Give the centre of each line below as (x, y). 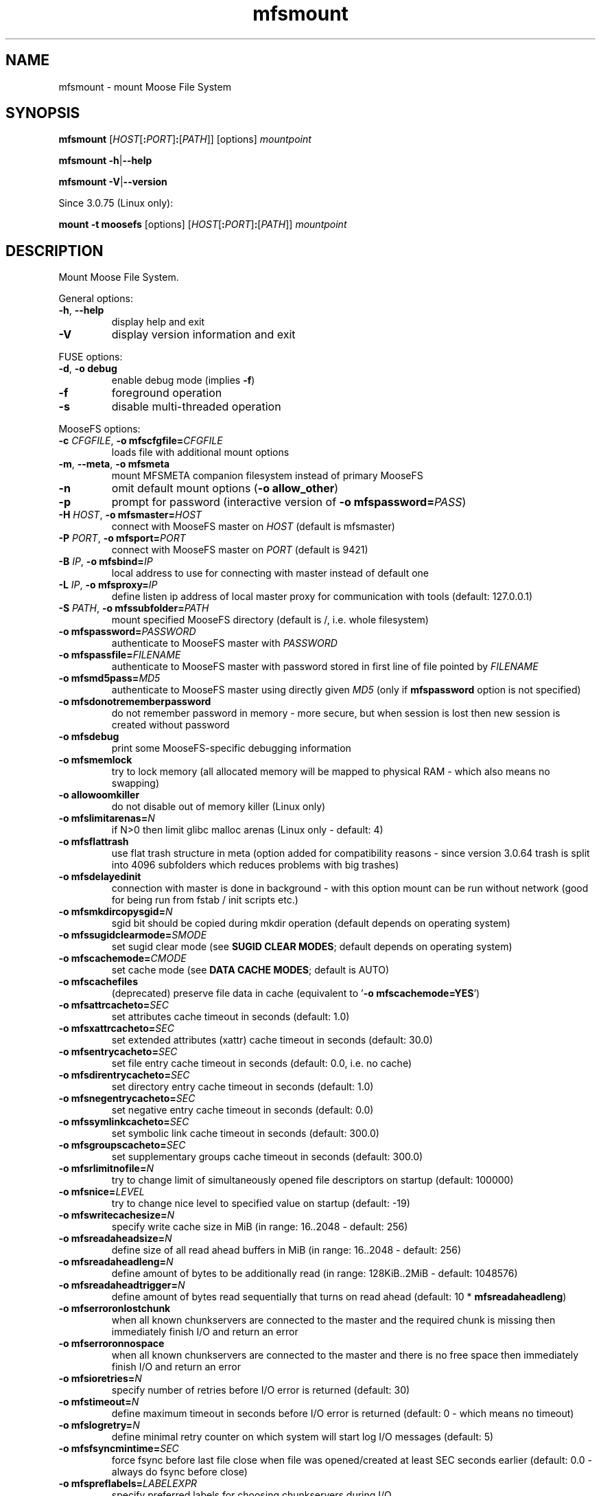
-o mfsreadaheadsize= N (115, 1239)
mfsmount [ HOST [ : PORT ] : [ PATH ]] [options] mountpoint (185, 139)
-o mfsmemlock (95, 760)
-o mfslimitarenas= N (107, 818)
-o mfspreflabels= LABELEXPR (128, 1484)
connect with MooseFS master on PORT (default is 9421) (240, 550)
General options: (96, 299)
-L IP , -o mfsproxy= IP (108, 585)
